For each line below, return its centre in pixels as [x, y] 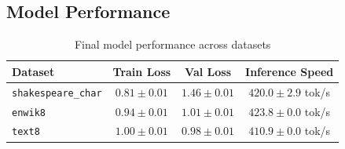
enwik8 [29, 113]
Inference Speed [290, 71]
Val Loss [208, 71]
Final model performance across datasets [172, 44]
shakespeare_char [57, 93]
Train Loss [142, 71]
